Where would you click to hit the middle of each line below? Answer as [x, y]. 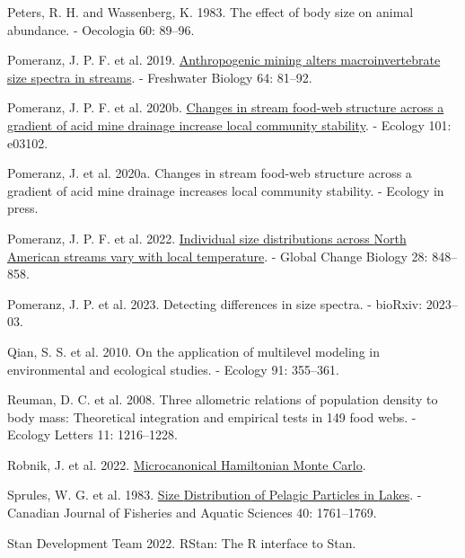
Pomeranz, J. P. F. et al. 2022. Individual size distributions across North [207, 238]
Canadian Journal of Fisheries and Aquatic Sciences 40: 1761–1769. [192, 513]
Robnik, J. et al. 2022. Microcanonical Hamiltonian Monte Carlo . [187, 464]
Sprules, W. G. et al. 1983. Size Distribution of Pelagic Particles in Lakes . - [215, 495]
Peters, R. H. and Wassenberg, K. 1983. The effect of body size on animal [211, 12]
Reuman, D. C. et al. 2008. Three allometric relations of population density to [223, 399]
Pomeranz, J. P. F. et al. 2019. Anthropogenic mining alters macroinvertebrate [224, 60]
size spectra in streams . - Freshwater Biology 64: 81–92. [160, 77]
